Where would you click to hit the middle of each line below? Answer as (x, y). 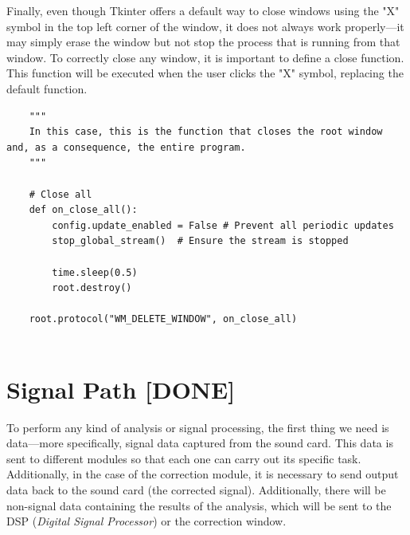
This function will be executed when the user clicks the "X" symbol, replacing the (205, 73)
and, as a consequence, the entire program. (126, 147)
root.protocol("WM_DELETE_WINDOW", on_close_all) (163, 319)
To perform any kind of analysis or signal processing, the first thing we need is (198, 427)
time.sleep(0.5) (95, 272)
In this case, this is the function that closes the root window (206, 132)
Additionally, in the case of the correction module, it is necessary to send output (203, 474)
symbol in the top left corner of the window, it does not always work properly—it (205, 26)
